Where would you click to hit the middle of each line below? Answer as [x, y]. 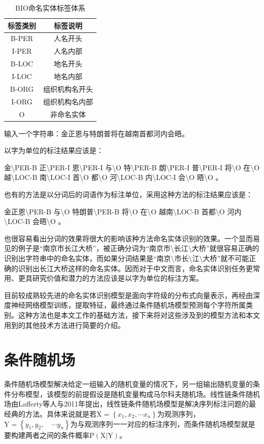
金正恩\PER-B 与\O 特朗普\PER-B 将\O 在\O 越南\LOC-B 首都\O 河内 [123, 211]
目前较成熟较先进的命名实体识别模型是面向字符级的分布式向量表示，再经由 [128, 295]
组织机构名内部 [68, 101]
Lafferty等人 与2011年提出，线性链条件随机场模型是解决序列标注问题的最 [137, 404]
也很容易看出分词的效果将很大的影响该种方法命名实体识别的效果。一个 [121, 238]
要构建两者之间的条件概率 [47, 435]
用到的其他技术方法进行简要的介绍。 [64, 325]
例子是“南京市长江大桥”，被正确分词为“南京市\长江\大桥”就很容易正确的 [139, 248]
